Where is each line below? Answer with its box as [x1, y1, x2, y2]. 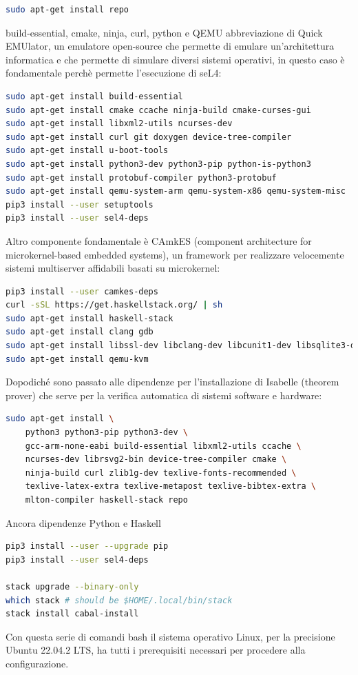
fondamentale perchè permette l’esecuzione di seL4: [6, 66, 222, 80]
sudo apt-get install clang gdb [6, 327, 154, 337]
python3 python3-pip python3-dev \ [25, 427, 188, 438]
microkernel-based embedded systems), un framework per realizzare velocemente [6, 247, 344, 261]
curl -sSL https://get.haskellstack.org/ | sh [6, 300, 223, 310]
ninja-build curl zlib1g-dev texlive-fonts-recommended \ [25, 467, 297, 478]
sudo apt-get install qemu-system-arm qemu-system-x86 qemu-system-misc [6, 186, 346, 197]
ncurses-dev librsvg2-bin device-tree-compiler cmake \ [25, 454, 287, 465]
